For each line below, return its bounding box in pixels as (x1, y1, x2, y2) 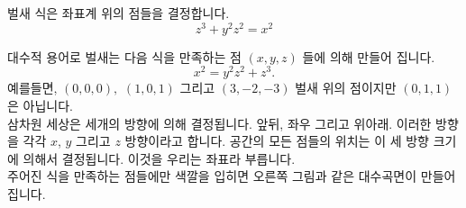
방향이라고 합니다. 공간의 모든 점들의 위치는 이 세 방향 (124, 131, 429, 150)
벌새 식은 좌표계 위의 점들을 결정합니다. (7, 4, 230, 22)
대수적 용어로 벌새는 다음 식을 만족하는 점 (7, 47, 242, 66)
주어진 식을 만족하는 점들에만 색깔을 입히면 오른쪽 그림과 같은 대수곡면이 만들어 (7, 167, 456, 185)
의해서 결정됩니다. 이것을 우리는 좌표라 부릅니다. (23, 149, 296, 167)
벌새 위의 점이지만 (295, 78, 397, 97)
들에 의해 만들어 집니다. (302, 47, 435, 66)
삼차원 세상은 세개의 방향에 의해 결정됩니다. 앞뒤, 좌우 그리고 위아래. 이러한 (7, 113, 432, 132)
